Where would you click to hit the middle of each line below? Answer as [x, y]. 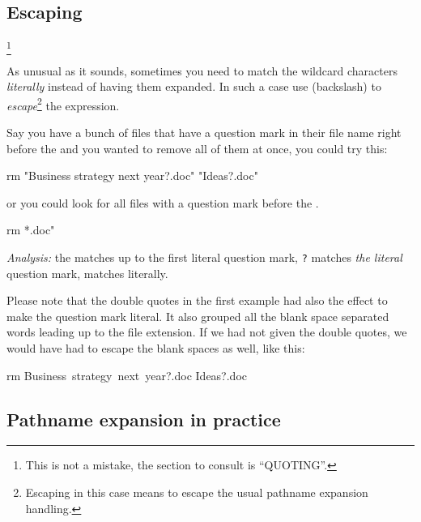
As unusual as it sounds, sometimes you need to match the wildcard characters [202, 70]
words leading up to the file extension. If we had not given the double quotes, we [207, 332]
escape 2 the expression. [63, 104]
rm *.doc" [31, 230]
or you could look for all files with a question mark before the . [163, 202]
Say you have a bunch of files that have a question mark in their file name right [204, 132]
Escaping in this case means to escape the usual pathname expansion [197, 492]
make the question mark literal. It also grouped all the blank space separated [198, 316]
